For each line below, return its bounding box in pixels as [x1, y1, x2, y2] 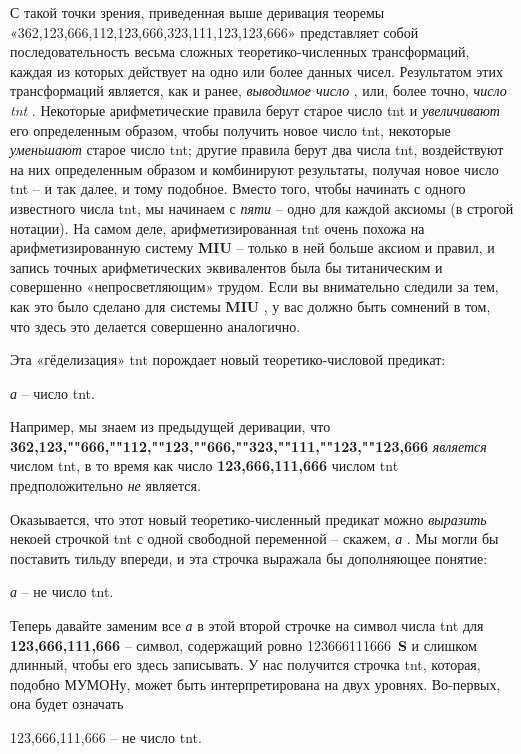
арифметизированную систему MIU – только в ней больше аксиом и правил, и [10, 237, 495, 258]
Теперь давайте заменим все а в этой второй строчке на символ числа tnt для [10, 615, 484, 636]
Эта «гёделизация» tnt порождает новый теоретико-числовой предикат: [10, 349, 446, 370]
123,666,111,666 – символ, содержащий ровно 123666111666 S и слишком [10, 634, 477, 655]
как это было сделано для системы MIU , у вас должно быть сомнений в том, [10, 295, 491, 316]
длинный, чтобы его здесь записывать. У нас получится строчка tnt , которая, [10, 654, 481, 675]
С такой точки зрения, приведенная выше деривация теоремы [10, 2, 385, 22]
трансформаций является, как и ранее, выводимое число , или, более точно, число [10, 80, 507, 101]
